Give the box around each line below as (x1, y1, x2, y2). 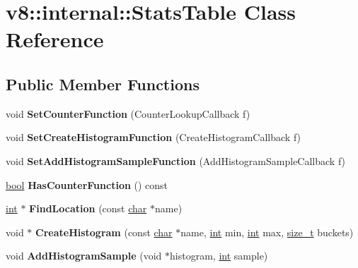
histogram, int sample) (170, 248, 268, 263)
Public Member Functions (6, 73, 200, 95)
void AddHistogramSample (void (6, 248, 162, 263)
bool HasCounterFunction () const (6, 177, 168, 192)
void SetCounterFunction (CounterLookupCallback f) (6, 106, 250, 121)
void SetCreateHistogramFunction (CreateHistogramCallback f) (6, 130, 301, 145)
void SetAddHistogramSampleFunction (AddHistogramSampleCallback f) (6, 153, 346, 168)
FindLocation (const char (29, 201, 147, 216)
